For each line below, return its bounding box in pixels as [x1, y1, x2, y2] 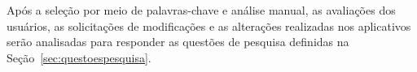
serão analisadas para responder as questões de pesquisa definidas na [7, 33, 349, 50]
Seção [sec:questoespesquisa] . [7, 49, 151, 66]
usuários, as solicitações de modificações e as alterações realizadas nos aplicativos [7, 17, 411, 34]
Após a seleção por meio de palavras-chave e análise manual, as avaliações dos [7, 2, 396, 18]
